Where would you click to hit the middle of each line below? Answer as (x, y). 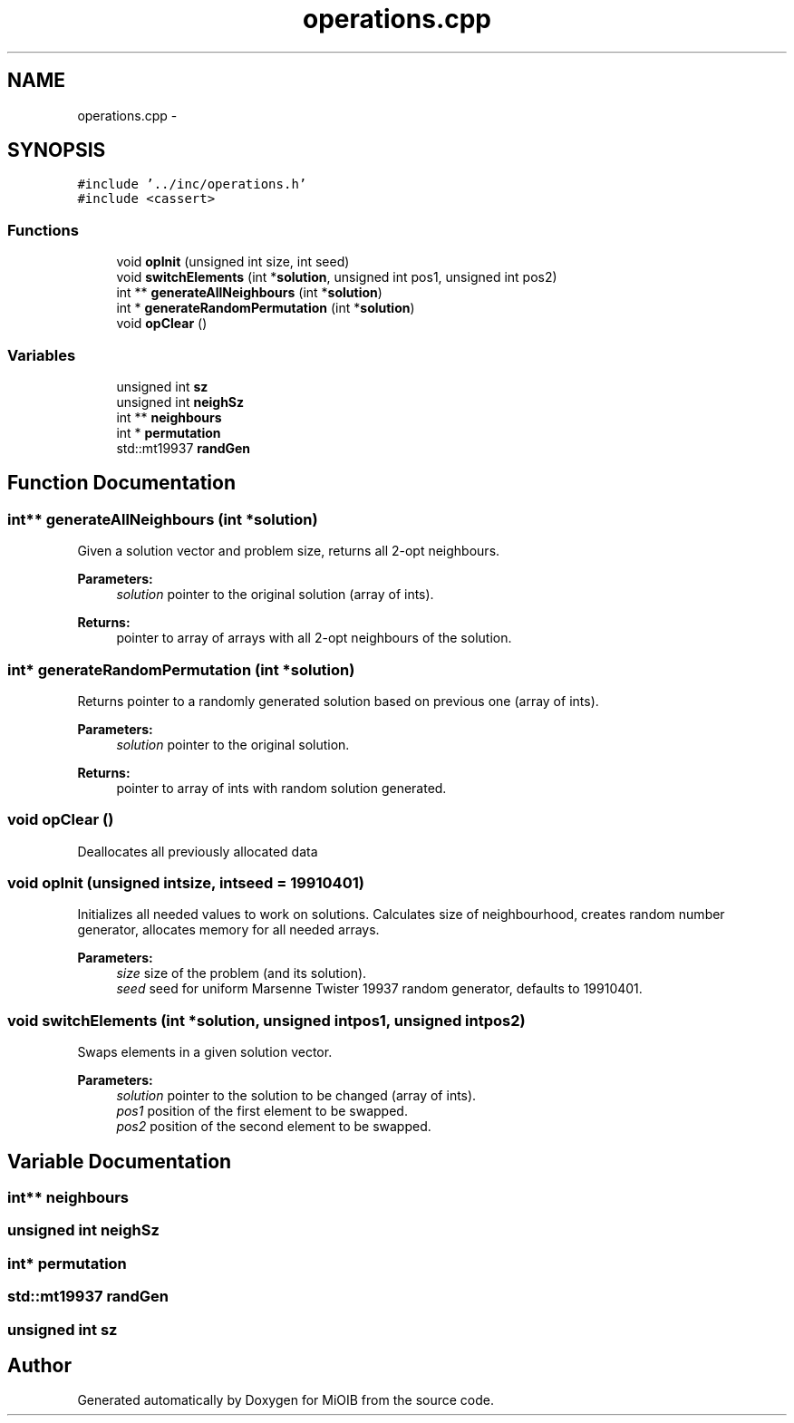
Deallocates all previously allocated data (198, 851)
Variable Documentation (120, 1161)
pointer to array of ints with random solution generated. (281, 788)
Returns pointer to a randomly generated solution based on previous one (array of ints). (338, 701)
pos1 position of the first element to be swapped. (262, 1111)
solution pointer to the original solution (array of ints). (275, 595)
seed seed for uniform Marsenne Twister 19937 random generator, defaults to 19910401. (379, 989)
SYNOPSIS (57, 150)
